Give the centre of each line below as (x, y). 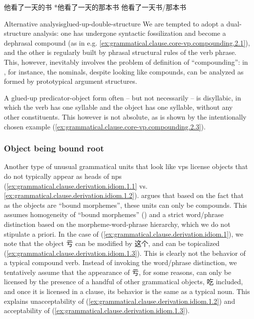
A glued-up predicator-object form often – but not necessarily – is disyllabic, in (123, 97)
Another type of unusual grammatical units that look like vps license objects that (126, 166)
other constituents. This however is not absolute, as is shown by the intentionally (125, 116)
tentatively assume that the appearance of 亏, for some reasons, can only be (118, 272)
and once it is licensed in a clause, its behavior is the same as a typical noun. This (127, 291)
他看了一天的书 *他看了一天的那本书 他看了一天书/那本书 (95, 7)
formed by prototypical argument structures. (71, 81)
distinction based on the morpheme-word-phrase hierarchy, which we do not (117, 224)
